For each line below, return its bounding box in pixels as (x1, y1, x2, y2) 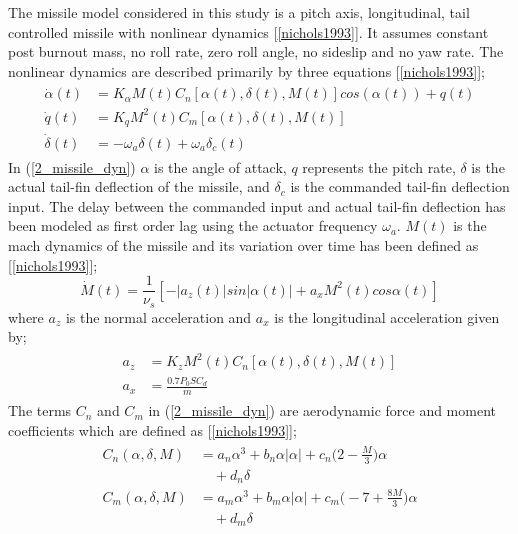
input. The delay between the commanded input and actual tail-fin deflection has (8, 195, 506, 216)
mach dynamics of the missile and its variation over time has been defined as (8, 235, 479, 256)
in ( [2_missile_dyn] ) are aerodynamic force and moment (148, 400, 496, 421)
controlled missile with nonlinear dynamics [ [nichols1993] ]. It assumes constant (8, 21, 489, 42)
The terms (8, 400, 72, 421)
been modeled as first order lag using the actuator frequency (8, 215, 378, 236)
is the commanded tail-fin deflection (290, 176, 510, 197)
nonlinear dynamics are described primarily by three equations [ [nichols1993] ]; (8, 60, 485, 81)
